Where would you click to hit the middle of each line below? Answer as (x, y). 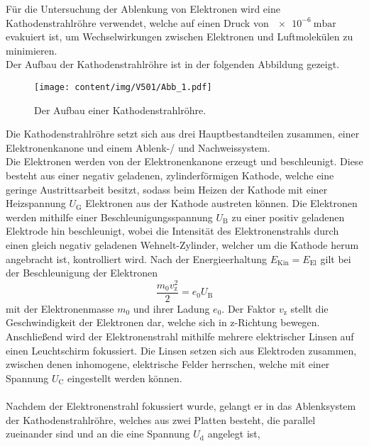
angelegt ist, (234, 434)
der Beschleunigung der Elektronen (82, 273)
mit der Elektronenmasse (60, 308)
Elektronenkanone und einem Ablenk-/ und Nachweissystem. (138, 147)
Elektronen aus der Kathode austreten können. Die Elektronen (221, 203)
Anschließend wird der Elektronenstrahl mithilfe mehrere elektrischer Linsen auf (180, 336)
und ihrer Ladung (171, 308)
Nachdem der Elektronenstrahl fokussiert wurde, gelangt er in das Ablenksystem (181, 406)
